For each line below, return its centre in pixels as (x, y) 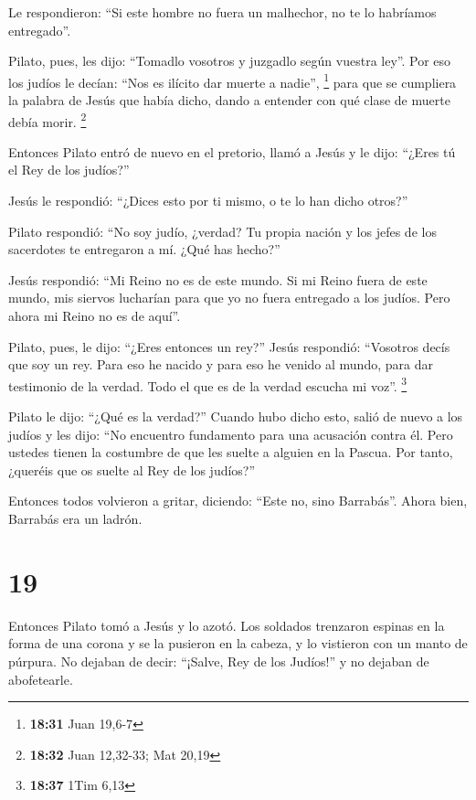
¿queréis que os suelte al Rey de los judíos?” (132, 469)
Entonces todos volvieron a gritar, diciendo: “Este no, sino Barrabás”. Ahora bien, (238, 501)
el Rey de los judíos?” (69, 170)
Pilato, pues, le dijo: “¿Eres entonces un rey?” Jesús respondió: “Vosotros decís (229, 346)
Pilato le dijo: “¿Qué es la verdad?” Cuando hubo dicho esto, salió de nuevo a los (236, 416)
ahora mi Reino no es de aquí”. (95, 316)
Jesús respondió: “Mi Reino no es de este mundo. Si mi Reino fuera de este (218, 279)
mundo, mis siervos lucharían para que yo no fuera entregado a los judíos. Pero (229, 298)
